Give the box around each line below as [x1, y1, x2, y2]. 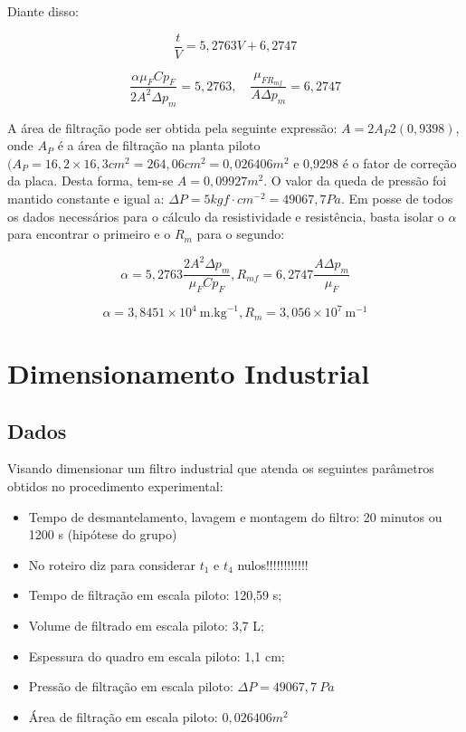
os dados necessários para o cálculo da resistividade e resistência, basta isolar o [7, 206, 444, 225]
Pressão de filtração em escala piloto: [28, 677, 233, 696]
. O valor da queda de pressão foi [263, 171, 447, 190]
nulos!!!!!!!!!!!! [237, 555, 309, 574]
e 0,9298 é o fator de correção [293, 153, 457, 172]
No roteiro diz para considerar [28, 555, 196, 574]
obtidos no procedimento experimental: [7, 477, 223, 496]
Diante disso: [7, 2, 79, 20]
